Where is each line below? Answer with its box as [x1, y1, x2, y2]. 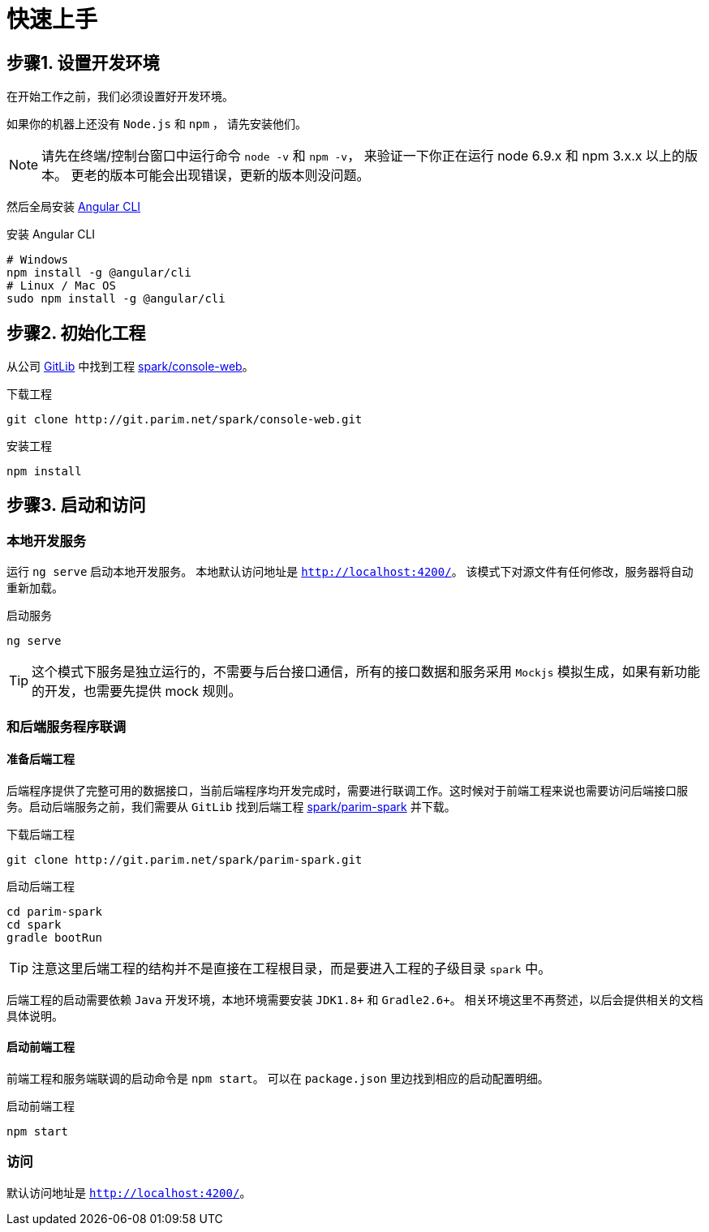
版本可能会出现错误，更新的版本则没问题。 [110, 167, 370, 184]
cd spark [6, 917, 62, 931]
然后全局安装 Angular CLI [6, 200, 141, 214]
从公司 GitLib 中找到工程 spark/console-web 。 [6, 359, 254, 374]
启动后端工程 [6, 878, 75, 893]
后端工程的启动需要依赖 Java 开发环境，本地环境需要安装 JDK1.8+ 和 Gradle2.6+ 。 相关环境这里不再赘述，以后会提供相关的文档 [6, 992, 703, 1007]
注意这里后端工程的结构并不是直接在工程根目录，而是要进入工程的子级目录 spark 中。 [32, 959, 552, 977]
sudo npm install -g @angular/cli [6, 292, 226, 306]
